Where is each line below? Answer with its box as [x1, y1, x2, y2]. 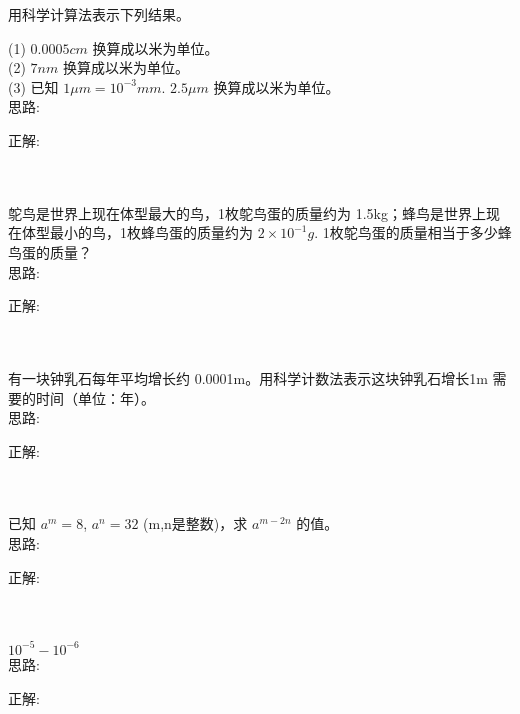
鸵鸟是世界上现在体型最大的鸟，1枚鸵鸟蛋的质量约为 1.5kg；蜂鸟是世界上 [8, 202, 486, 223]
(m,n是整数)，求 [143, 513, 248, 534]
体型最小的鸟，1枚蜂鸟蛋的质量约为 [21, 222, 253, 243]
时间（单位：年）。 [35, 387, 155, 408]
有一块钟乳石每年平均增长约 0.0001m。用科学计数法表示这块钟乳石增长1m [8, 367, 488, 388]
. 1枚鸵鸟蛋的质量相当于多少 [314, 222, 498, 243]
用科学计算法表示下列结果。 [8, 4, 190, 24]
